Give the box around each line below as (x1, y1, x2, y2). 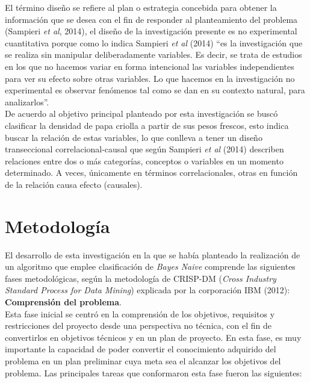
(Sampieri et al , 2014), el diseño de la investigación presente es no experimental (5, 25, 297, 37)
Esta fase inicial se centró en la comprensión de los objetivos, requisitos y (5, 307, 275, 320)
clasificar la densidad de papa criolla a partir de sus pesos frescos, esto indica (5, 119, 289, 131)
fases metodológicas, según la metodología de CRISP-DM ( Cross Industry (5, 272, 276, 284)
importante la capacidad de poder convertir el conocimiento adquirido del (5, 343, 276, 355)
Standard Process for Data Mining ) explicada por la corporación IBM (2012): (5, 284, 290, 296)
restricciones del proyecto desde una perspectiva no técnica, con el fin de (5, 319, 271, 332)
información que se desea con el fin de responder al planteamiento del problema (5, 13, 298, 25)
